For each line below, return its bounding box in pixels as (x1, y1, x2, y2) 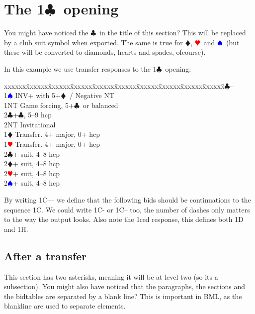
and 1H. (4, 223, 28, 234)
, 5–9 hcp (23, 109, 52, 120)
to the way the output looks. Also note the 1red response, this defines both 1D (4, 214, 244, 224)
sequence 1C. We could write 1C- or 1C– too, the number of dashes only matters (4, 204, 250, 214)
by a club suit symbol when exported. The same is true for (4, 37, 183, 47)
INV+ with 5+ (15, 90, 61, 101)
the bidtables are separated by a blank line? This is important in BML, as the (4, 291, 242, 301)
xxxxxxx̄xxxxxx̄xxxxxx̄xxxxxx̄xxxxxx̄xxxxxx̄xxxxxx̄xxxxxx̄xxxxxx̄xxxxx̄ (4, 80, 225, 91)
